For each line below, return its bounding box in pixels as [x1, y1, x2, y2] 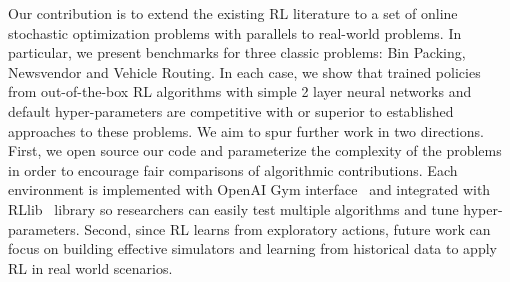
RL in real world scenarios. [8, 257, 173, 278]
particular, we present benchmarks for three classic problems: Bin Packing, [8, 42, 466, 63]
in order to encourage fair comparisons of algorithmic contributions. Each [8, 159, 458, 180]
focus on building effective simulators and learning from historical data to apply [8, 238, 497, 259]
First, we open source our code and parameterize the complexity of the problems [8, 140, 502, 161]
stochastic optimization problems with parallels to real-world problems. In [8, 22, 462, 43]
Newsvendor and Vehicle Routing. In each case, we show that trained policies [8, 61, 481, 82]
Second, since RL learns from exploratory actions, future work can [84, 218, 491, 239]
